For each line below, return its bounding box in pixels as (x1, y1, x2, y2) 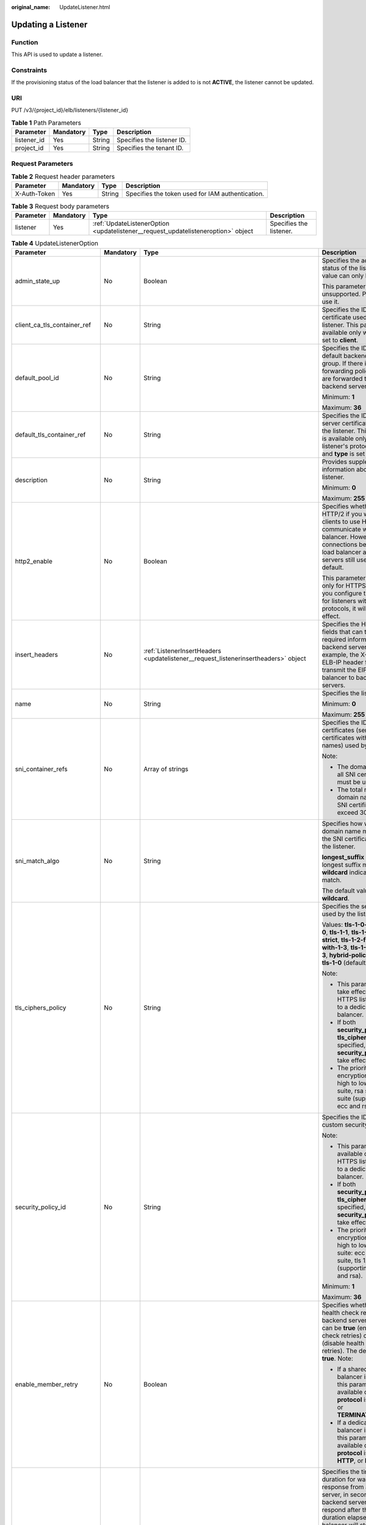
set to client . (321, 336, 359, 345)
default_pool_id (15, 374, 59, 382)
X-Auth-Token (15, 190, 56, 198)
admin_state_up (15, 277, 60, 285)
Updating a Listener (11, 19, 88, 30)
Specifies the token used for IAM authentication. (125, 190, 265, 198)
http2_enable (15, 557, 53, 565)
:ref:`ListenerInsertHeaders (143, 647, 221, 655)
